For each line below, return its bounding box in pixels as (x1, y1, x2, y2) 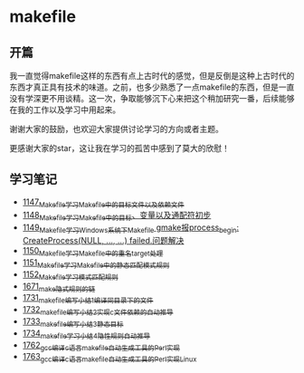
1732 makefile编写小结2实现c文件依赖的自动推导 (22, 304, 174, 317)
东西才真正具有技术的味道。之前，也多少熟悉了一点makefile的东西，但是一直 (9, 81, 295, 92)
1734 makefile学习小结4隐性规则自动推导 (22, 328, 151, 340)
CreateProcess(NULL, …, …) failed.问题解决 (22, 235, 185, 246)
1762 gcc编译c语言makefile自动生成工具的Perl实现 (22, 340, 181, 352)
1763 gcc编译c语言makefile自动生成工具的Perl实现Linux (22, 351, 197, 364)
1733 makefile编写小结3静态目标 (22, 315, 124, 329)
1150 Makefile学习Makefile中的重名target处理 (22, 245, 164, 258)
